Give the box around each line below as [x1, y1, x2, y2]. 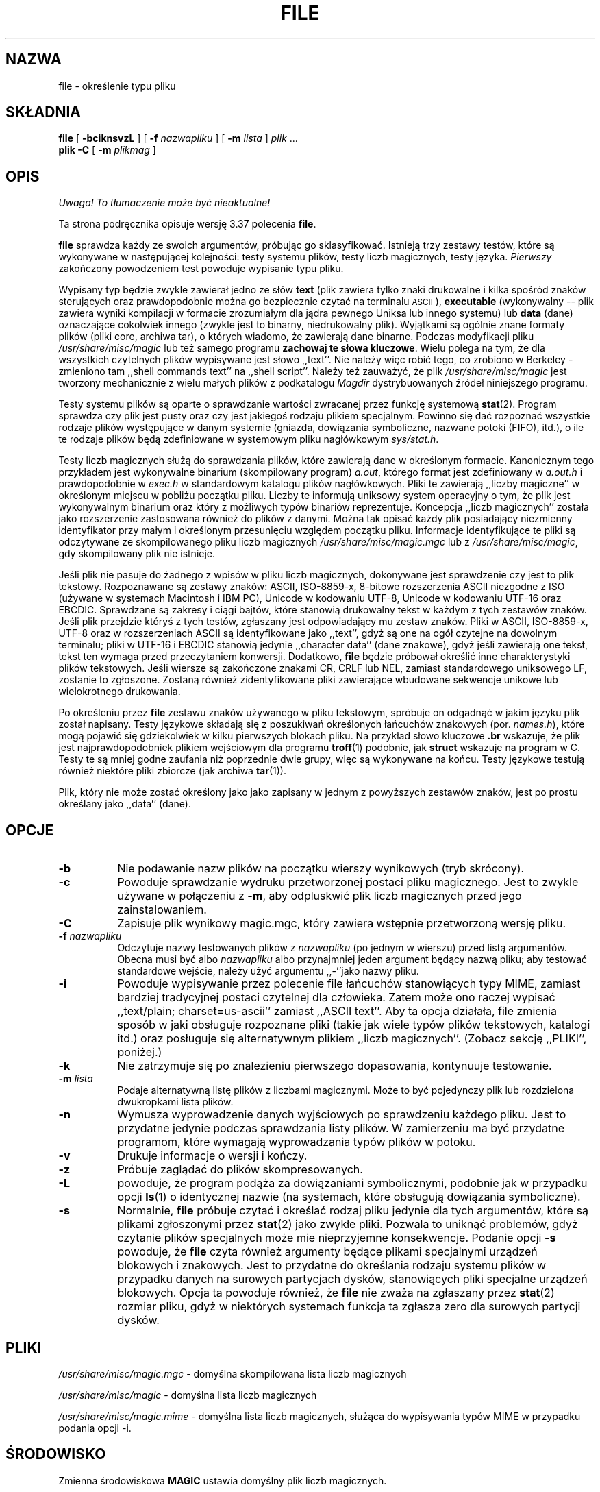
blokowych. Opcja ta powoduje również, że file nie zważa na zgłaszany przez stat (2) [117, 1286, 555, 1300]
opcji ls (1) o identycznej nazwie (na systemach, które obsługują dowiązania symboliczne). [117, 1190, 581, 1204]
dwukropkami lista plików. [117, 1096, 234, 1108]
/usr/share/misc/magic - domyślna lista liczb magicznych [58, 1389, 317, 1401]
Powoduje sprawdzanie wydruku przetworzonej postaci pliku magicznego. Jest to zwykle [117, 875, 579, 890]
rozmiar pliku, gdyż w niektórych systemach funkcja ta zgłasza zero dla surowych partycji [117, 1299, 581, 1314]
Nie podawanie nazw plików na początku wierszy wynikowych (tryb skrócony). [117, 861, 525, 876]
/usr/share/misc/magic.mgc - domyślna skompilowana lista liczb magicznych [58, 1367, 407, 1380]
